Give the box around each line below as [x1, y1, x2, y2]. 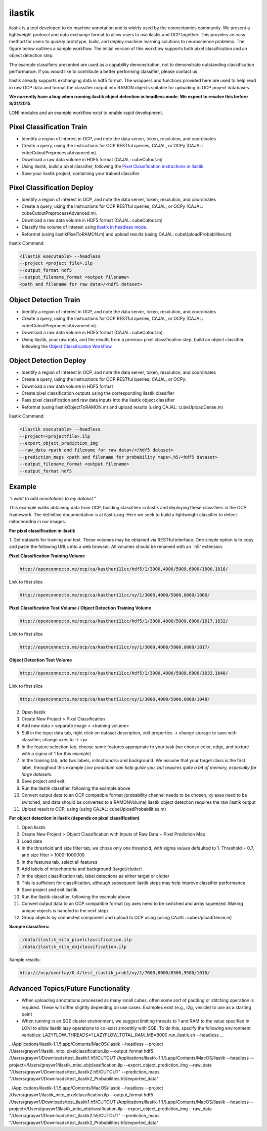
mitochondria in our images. [9, 519, 66, 525]
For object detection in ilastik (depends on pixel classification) [9, 815, 140, 821]
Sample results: [9, 956, 41, 962]
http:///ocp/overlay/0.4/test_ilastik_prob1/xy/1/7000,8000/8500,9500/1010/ [19, 970, 210, 975]
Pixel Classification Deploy [9, 183, 93, 192]
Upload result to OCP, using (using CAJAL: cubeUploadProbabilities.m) [21, 806, 166, 812]
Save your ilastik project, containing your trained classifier [21, 170, 140, 176]
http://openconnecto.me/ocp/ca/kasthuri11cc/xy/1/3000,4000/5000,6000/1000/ [19, 592, 210, 597]
